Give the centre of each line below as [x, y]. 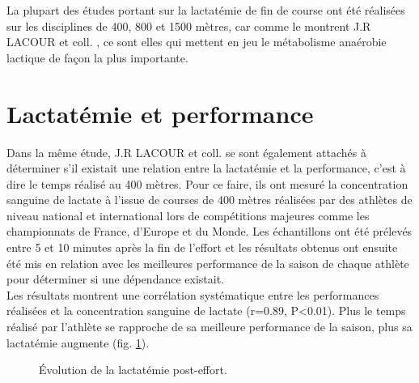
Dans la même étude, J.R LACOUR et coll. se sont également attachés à [186, 152]
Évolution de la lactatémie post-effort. [133, 370]
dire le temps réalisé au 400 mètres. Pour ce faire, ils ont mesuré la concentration [207, 183]
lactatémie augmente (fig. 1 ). [78, 342]
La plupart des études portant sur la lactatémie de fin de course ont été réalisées [206, 10]
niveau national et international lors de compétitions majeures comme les [188, 215]
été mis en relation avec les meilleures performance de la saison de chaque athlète [208, 263]
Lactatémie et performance [160, 113]
